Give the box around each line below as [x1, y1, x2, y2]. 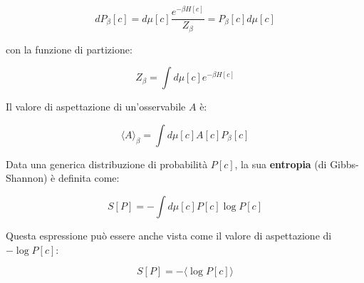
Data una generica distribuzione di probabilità [6, 156, 208, 171]
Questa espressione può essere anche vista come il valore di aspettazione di [6, 227, 332, 242]
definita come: [58, 170, 120, 185]
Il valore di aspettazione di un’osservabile [6, 99, 186, 114]
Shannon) [6, 170, 48, 185]
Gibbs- [330, 156, 359, 171]
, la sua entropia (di [234, 156, 327, 171]
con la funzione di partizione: [6, 41, 132, 56]
